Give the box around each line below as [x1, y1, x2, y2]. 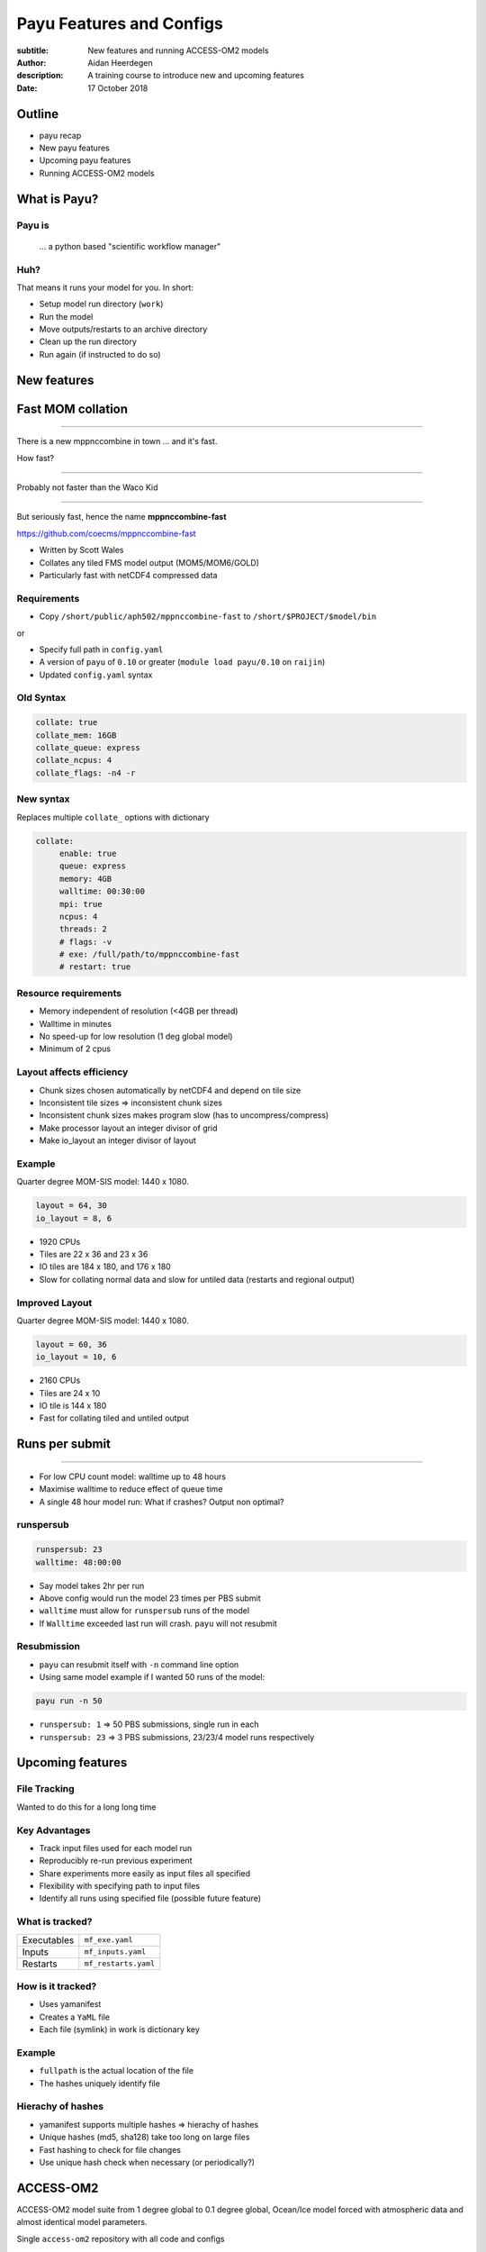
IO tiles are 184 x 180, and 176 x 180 [39, 1261, 171, 1272]
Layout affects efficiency [16, 1066, 129, 1078]
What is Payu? [16, 191, 99, 206]
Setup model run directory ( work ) [39, 298, 164, 310]
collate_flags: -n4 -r [35, 767, 136, 778]
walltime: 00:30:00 [58, 886, 146, 896]
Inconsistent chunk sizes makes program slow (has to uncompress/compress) [39, 1110, 329, 1121]
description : [16, 70, 64, 81]
